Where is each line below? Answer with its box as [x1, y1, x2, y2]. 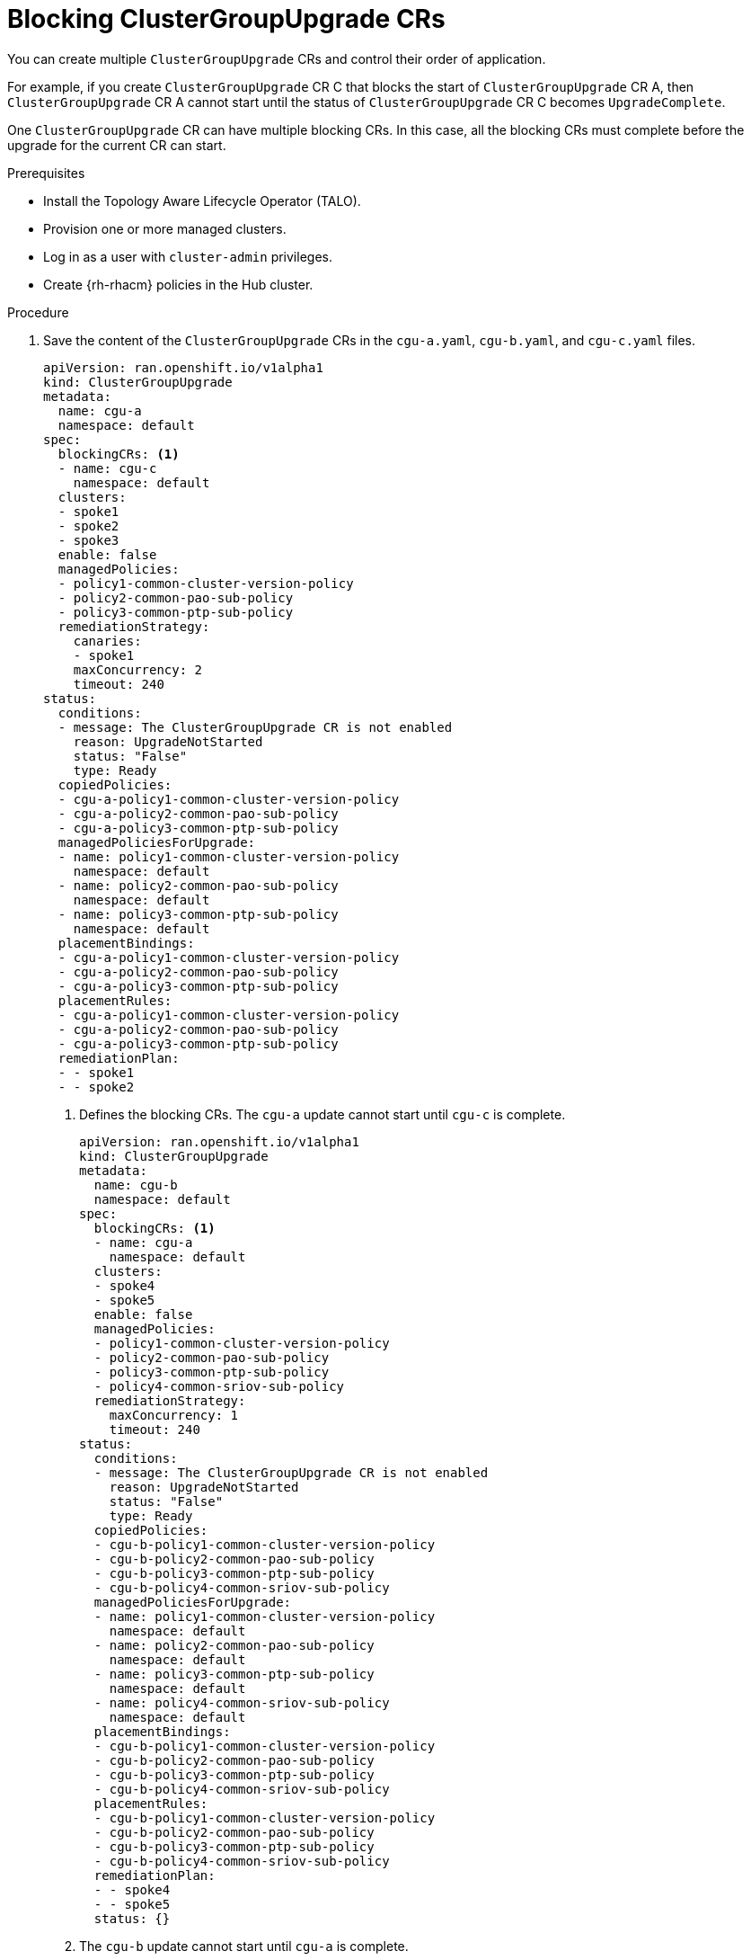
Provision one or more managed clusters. [43, 220, 287, 236]
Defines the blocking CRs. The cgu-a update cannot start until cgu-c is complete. [79, 1106, 566, 1122]
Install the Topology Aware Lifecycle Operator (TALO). [43, 192, 361, 209]
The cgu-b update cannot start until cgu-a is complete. [79, 1938, 409, 1954]
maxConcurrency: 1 [109, 1407, 239, 1422]
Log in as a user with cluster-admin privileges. [43, 248, 332, 264]
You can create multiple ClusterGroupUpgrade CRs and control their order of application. [7, 50, 546, 67]
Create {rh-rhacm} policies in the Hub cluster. [43, 276, 314, 292]
